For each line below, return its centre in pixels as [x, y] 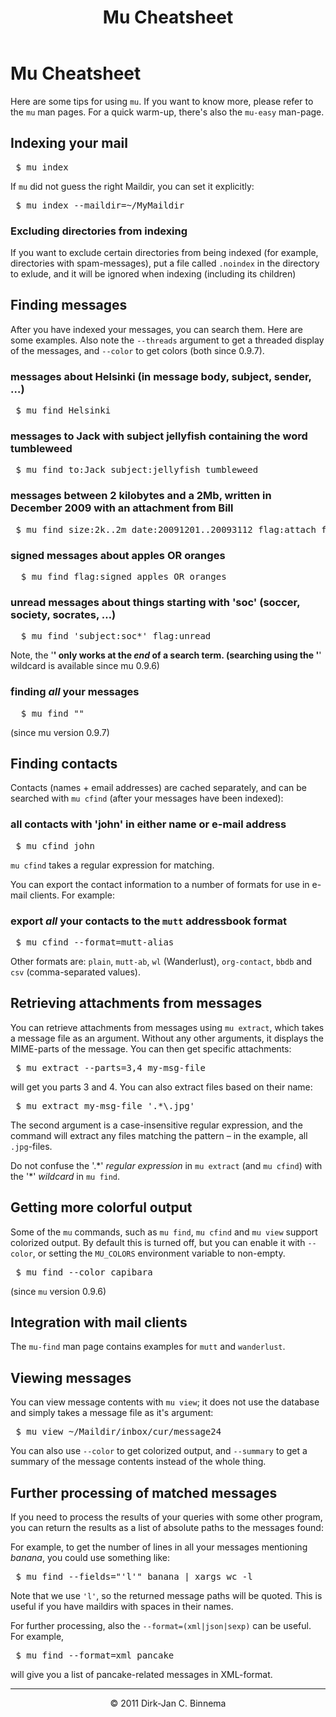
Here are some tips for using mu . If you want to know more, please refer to [162, 101]
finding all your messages [75, 692]
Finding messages [69, 305]
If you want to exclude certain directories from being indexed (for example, [164, 253]
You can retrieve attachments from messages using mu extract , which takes [167, 1027]
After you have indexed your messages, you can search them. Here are [156, 329]
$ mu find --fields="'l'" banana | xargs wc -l [134, 1577]
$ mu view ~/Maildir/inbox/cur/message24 [118, 1432]
